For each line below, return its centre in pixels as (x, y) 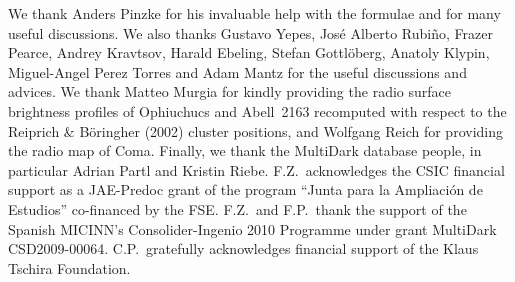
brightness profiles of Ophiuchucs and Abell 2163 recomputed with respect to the (257, 110)
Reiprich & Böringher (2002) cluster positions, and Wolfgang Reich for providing (255, 130)
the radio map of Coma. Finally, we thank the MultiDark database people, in (245, 150)
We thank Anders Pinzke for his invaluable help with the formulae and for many (254, 13)
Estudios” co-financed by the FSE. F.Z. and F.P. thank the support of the (237, 208)
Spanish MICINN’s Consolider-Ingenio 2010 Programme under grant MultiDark (252, 228)
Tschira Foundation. (69, 267)
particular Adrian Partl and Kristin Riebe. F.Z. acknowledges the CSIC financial (256, 169)
